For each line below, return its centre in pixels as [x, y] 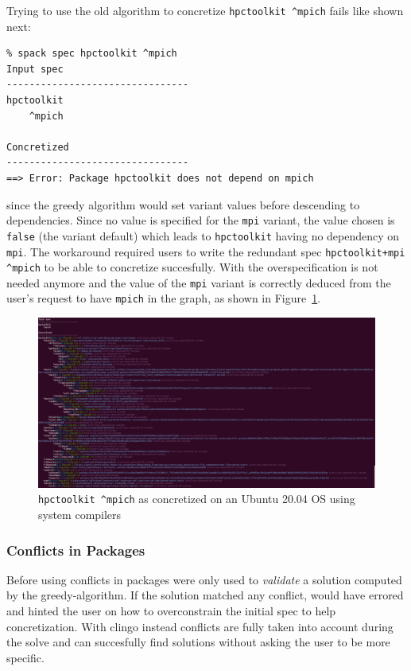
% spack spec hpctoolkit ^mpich [92, 54]
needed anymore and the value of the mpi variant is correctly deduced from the [199, 282]
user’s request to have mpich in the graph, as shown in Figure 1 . [164, 298]
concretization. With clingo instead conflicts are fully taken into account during [200, 626]
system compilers [80, 515]
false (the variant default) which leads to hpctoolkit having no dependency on [203, 235]
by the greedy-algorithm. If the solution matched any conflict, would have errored [205, 595]
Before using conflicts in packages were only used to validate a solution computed [204, 579]
